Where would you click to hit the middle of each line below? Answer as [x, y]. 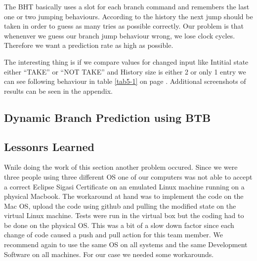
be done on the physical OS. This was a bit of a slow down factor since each [119, 225]
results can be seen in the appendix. [58, 91]
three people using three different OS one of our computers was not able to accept [128, 176]
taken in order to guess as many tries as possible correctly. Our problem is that [124, 26]
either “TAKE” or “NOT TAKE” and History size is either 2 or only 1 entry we [125, 71]
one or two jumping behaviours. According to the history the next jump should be [128, 16]
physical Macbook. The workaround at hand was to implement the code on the [124, 196]
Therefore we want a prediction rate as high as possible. [89, 45]
